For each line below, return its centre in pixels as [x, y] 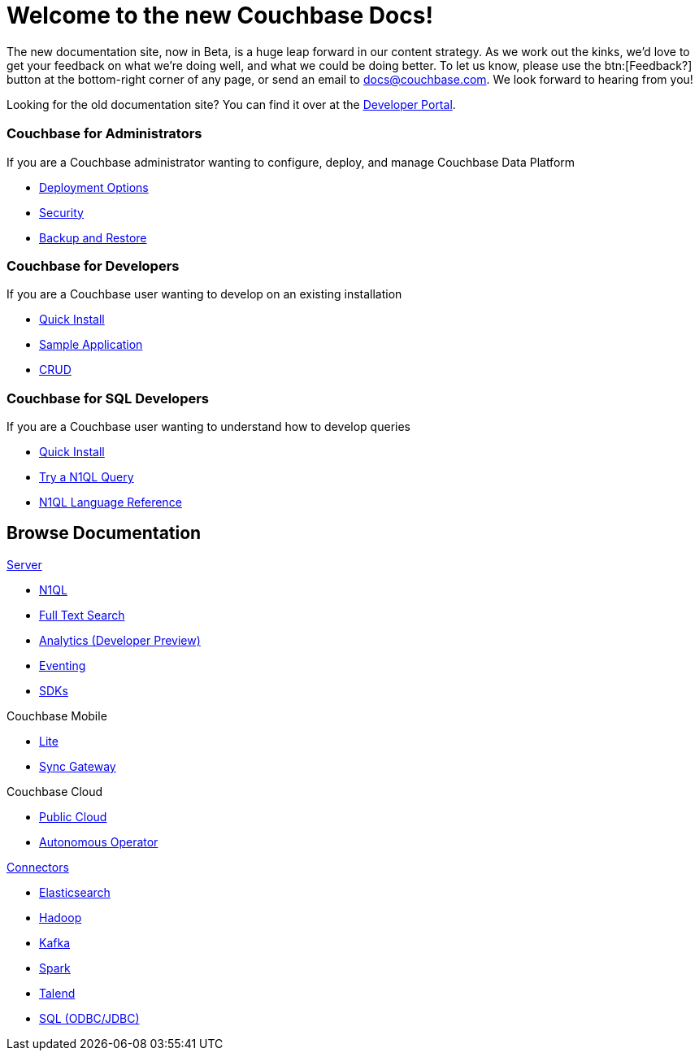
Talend [57, 993]
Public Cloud [73, 816]
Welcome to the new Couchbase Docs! [220, 15]
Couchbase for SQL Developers [108, 398]
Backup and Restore [93, 237]
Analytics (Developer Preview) [120, 640]
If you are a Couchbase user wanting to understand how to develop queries [208, 427]
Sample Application [91, 345]
